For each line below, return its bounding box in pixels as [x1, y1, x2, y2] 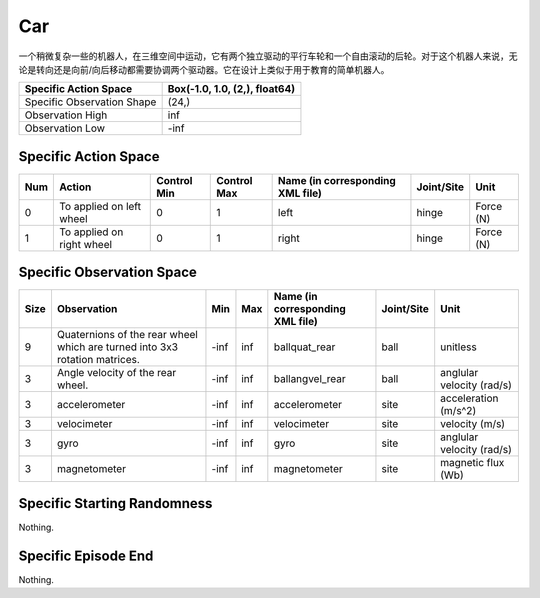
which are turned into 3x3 [56, 340, 179, 354]
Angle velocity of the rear [56, 366, 177, 380]
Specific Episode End [18, 547, 154, 564]
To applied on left [58, 199, 142, 213]
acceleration [440, 391, 499, 405]
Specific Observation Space [18, 264, 197, 281]
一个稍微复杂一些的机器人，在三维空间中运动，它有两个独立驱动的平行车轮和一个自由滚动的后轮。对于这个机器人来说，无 [18, 50, 518, 62]
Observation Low [24, 121, 105, 135]
